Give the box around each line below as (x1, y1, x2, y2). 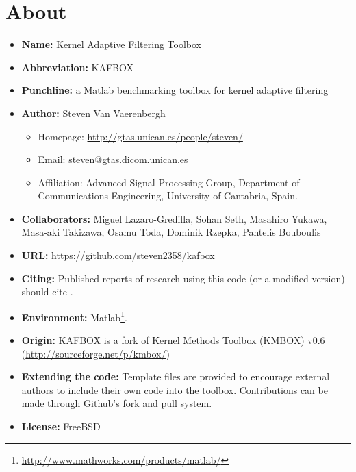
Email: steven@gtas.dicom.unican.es (38, 152, 188, 166)
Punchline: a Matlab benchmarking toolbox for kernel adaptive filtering (21, 83, 329, 97)
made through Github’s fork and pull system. (21, 396, 212, 410)
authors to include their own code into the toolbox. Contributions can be (21, 382, 328, 397)
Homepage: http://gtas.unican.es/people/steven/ (38, 129, 243, 143)
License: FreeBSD (21, 419, 101, 434)
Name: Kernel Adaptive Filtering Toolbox (21, 37, 202, 51)
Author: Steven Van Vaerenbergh (21, 105, 166, 120)
